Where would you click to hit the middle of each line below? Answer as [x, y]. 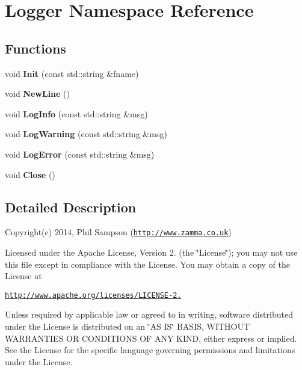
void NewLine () [37, 94]
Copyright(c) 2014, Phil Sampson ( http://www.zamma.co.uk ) [118, 232]
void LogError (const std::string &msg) [80, 154]
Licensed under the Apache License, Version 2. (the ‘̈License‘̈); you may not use [151, 252]
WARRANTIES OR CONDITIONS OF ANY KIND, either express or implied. [151, 338]
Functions [35, 48]
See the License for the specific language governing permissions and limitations [150, 350]
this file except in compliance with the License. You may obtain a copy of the [147, 264]
